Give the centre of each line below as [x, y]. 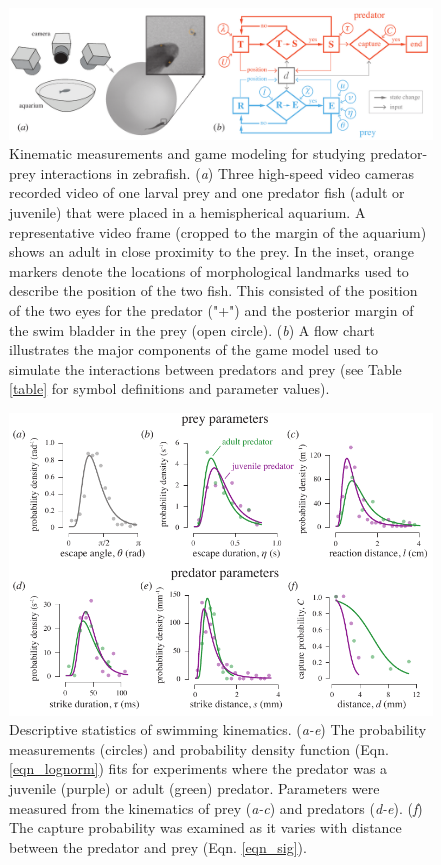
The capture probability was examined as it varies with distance [205, 827]
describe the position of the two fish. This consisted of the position [213, 290]
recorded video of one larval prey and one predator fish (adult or [207, 192]
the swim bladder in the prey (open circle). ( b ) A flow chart [192, 329]
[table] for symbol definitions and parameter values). [169, 388]
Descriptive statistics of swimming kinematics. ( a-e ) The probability [218, 729]
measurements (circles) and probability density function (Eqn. [199, 748]
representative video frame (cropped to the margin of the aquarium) [218, 231]
